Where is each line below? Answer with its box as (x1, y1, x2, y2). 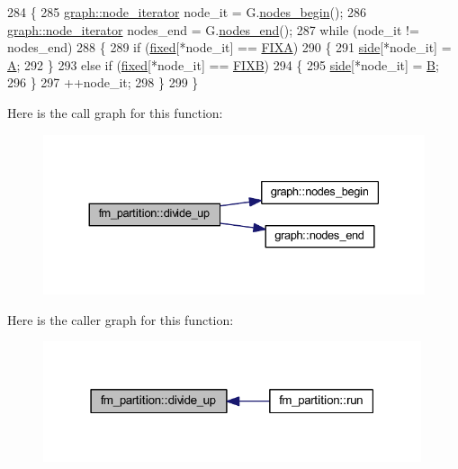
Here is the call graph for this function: (7, 103, 223, 122)
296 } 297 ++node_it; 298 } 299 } (7, 73, 199, 92)
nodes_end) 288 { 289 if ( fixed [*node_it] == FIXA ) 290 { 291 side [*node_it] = (7, 38, 452, 57)
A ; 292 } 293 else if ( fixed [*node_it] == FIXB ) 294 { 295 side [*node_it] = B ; (7, 55, 439, 74)
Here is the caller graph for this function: (7, 310, 234, 329)
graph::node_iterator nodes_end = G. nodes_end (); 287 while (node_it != (7, 20, 419, 39)
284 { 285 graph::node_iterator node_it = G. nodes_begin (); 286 (7, 3, 366, 21)
